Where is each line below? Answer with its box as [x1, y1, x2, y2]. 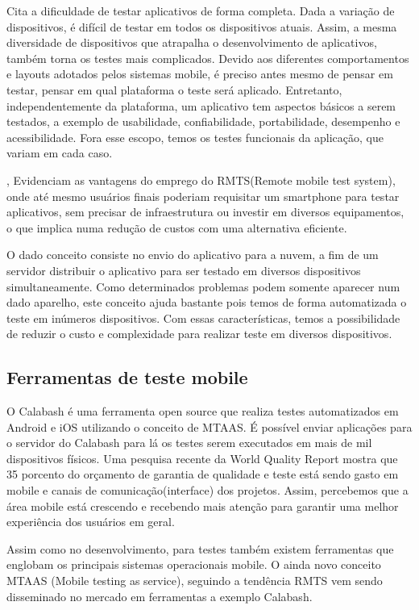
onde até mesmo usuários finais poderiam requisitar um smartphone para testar [6, 187, 400, 204]
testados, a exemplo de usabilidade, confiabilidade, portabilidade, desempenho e [6, 113, 400, 130]
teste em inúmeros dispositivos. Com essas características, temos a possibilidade [6, 309, 400, 326]
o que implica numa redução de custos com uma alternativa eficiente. [6, 219, 347, 236]
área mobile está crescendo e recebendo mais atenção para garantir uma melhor [6, 497, 399, 514]
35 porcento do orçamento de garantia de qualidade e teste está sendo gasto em [6, 466, 399, 483]
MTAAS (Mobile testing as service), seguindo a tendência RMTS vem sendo [6, 572, 383, 589]
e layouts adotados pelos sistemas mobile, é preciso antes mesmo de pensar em [6, 65, 393, 82]
